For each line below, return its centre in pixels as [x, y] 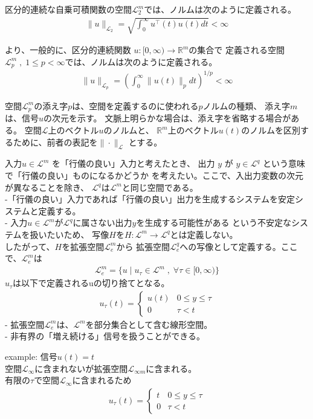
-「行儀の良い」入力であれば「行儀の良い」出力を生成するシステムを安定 [150, 199]
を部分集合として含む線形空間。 [149, 324]
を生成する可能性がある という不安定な [214, 222]
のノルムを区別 [271, 130]
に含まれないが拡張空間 [81, 368]
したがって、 [30, 246]
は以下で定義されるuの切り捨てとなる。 [91, 283]
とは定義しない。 [204, 234]
